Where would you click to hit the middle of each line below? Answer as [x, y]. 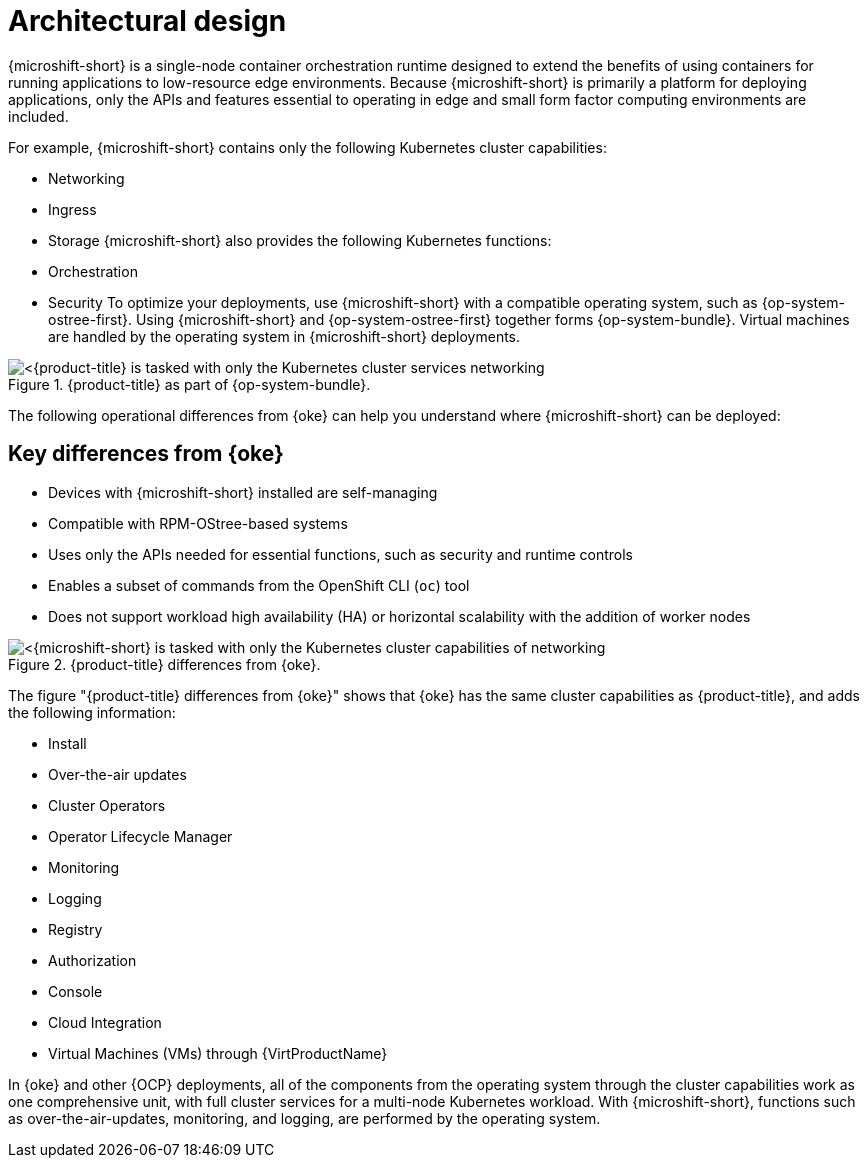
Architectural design [147, 21]
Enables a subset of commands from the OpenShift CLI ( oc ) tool [259, 585]
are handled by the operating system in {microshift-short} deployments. [284, 336]
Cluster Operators [107, 805]
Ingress [72, 209]
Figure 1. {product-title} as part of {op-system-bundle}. [189, 384]
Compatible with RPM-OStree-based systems [198, 523]
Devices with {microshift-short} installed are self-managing [243, 492]
